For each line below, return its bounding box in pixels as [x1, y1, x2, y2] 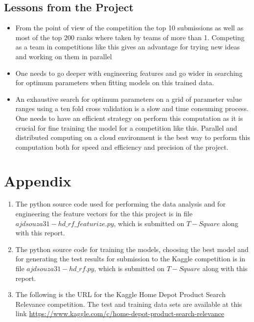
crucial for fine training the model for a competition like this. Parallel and [15, 122, 237, 133]
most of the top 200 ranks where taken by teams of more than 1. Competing [15, 32, 245, 42]
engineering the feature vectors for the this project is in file [15, 208, 193, 219]
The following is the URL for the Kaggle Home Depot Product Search [15, 289, 226, 299]
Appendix [4, 170, 71, 190]
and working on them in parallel [15, 51, 112, 61]
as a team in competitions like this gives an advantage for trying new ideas [15, 42, 240, 52]
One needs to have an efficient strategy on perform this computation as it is [15, 113, 243, 123]
